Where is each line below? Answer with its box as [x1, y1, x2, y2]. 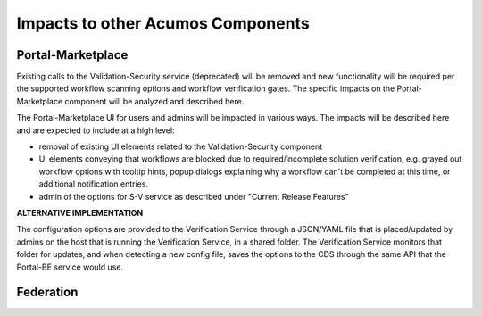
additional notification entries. [38, 179, 149, 189]
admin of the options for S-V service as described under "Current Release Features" [38, 191, 349, 202]
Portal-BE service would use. [16, 262, 124, 272]
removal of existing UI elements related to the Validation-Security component [38, 141, 323, 152]
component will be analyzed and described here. [64, 96, 245, 106]
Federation [16, 285, 79, 300]
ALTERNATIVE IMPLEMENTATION [16, 207, 144, 218]
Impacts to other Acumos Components [16, 13, 310, 33]
